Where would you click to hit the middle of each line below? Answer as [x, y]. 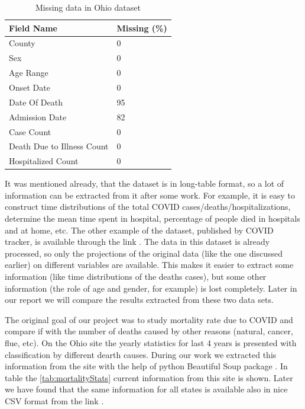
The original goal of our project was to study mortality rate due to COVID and [149, 319]
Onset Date [30, 87]
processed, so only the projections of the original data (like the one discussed [144, 253]
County [22, 43]
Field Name [33, 28]
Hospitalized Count [44, 161]
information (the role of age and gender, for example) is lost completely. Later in [151, 288]
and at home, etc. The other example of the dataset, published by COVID [139, 230]
